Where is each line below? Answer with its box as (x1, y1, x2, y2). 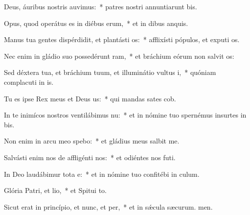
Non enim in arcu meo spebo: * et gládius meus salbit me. (4, 136, 180, 146)
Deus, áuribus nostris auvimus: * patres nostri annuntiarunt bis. (4, 1, 197, 11)
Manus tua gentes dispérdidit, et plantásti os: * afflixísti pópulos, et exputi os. (4, 34, 240, 45)
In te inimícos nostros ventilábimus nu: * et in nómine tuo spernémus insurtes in (4, 110, 247, 120)
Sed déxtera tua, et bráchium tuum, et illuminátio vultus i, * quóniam (4, 67, 216, 77)
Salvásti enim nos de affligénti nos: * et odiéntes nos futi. (4, 152, 176, 162)
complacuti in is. (4, 76, 54, 87)
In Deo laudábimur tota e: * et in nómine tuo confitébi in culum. (4, 168, 200, 179)
